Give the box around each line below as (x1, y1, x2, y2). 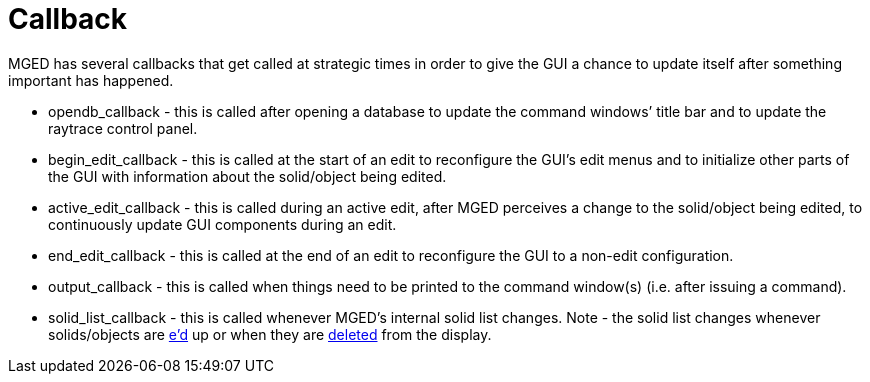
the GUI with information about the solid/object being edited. (48, 167, 447, 185)
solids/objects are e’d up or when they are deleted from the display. (48, 325, 492, 343)
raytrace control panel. (48, 119, 198, 137)
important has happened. (8, 71, 174, 89)
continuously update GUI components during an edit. (48, 215, 397, 233)
